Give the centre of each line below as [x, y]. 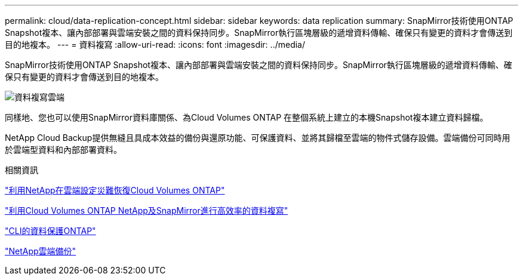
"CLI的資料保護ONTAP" [50, 231]
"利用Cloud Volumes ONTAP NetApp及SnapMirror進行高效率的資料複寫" [147, 210]
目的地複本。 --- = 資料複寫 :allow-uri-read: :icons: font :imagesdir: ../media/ [155, 44]
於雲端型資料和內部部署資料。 [63, 150]
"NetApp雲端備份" [41, 251]
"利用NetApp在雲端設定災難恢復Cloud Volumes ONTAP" [115, 190]
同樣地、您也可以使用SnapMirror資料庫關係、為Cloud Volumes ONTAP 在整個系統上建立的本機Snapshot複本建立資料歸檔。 [247, 117]
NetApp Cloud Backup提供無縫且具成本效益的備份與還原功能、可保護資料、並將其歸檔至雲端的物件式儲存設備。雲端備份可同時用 [258, 138]
